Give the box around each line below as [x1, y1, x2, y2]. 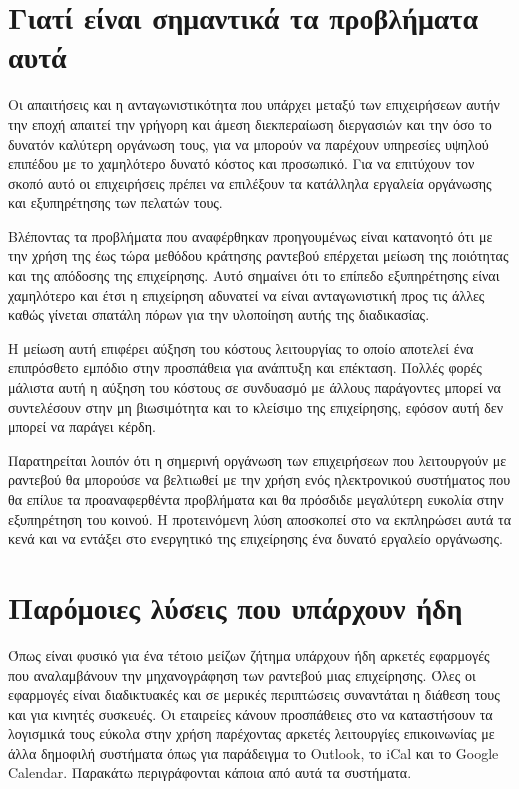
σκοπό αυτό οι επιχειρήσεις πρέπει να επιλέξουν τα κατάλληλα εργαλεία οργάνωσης [8, 172, 492, 193]
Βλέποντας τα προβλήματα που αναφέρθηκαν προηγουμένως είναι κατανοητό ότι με [8, 225, 493, 246]
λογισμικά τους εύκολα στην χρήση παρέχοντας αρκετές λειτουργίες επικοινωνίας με [8, 723, 495, 744]
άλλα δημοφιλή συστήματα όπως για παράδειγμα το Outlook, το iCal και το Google [8, 742, 499, 763]
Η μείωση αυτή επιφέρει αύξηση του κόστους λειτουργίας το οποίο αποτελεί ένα [8, 337, 474, 358]
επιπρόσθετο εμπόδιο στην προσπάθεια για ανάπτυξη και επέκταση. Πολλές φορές [8, 357, 482, 378]
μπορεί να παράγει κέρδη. [8, 416, 156, 437]
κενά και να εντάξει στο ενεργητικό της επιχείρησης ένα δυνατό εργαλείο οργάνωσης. [8, 528, 503, 549]
